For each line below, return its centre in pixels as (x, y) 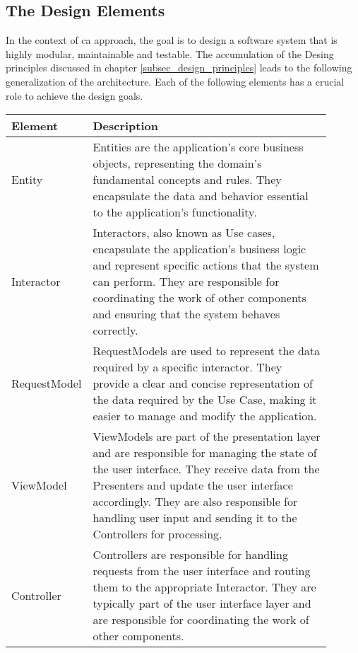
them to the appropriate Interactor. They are (204, 587)
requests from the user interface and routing (202, 571)
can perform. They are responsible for (186, 282)
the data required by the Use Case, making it (205, 400)
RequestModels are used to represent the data (207, 351)
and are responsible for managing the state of (205, 453)
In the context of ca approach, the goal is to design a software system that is (172, 40)
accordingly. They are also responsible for (195, 502)
